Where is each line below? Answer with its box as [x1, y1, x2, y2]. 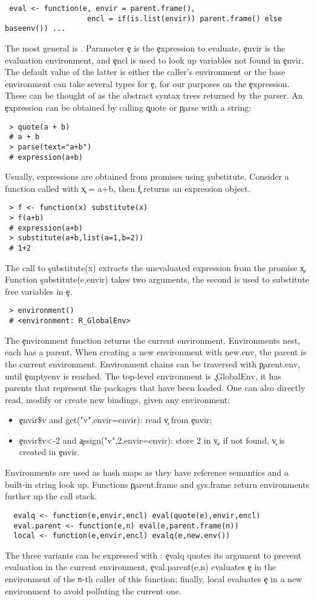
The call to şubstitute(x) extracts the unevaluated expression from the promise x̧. [5, 261, 307, 274]
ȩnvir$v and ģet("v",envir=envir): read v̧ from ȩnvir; [19, 413, 212, 426]
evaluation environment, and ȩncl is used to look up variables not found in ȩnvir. [5, 53, 304, 66]
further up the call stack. [5, 490, 97, 502]
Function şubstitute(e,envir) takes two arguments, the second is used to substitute [5, 273, 310, 286]
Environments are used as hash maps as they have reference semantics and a [5, 466, 289, 479]
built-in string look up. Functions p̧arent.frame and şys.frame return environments [5, 478, 309, 490]
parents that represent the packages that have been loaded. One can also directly [5, 381, 306, 394]
